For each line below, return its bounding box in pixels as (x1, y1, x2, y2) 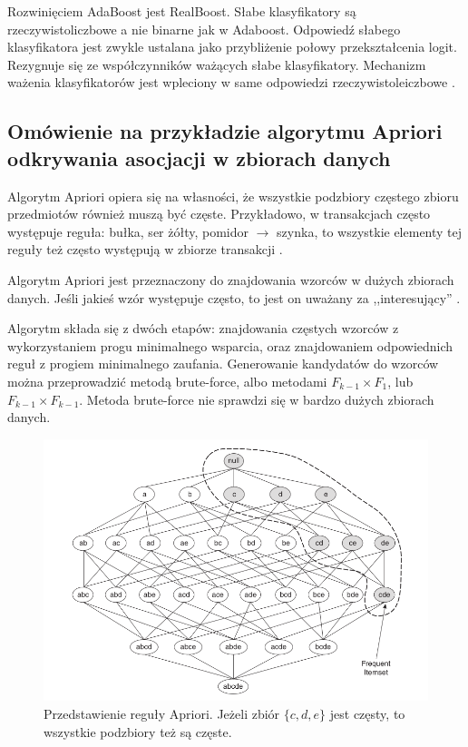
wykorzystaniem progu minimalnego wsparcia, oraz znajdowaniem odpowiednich (7, 336, 453, 355)
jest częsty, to (329, 704, 405, 723)
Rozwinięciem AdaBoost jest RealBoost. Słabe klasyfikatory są (7, 2, 356, 20)
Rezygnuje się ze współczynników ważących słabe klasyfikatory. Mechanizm (7, 54, 426, 74)
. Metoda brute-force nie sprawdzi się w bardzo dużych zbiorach (79, 389, 434, 408)
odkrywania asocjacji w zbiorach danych (7, 143, 391, 172)
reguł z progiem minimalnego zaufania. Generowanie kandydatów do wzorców (7, 354, 439, 373)
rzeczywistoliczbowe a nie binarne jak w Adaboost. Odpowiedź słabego (7, 19, 401, 38)
